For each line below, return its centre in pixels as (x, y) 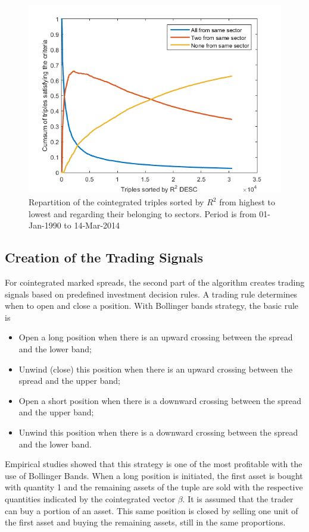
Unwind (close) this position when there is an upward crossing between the (156, 369)
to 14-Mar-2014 (92, 225)
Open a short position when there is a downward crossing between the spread (160, 400)
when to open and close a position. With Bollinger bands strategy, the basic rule (152, 306)
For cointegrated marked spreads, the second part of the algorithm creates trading (155, 282)
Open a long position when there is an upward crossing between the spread (156, 337)
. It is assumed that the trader (238, 498)
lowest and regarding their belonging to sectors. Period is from (143, 213)
